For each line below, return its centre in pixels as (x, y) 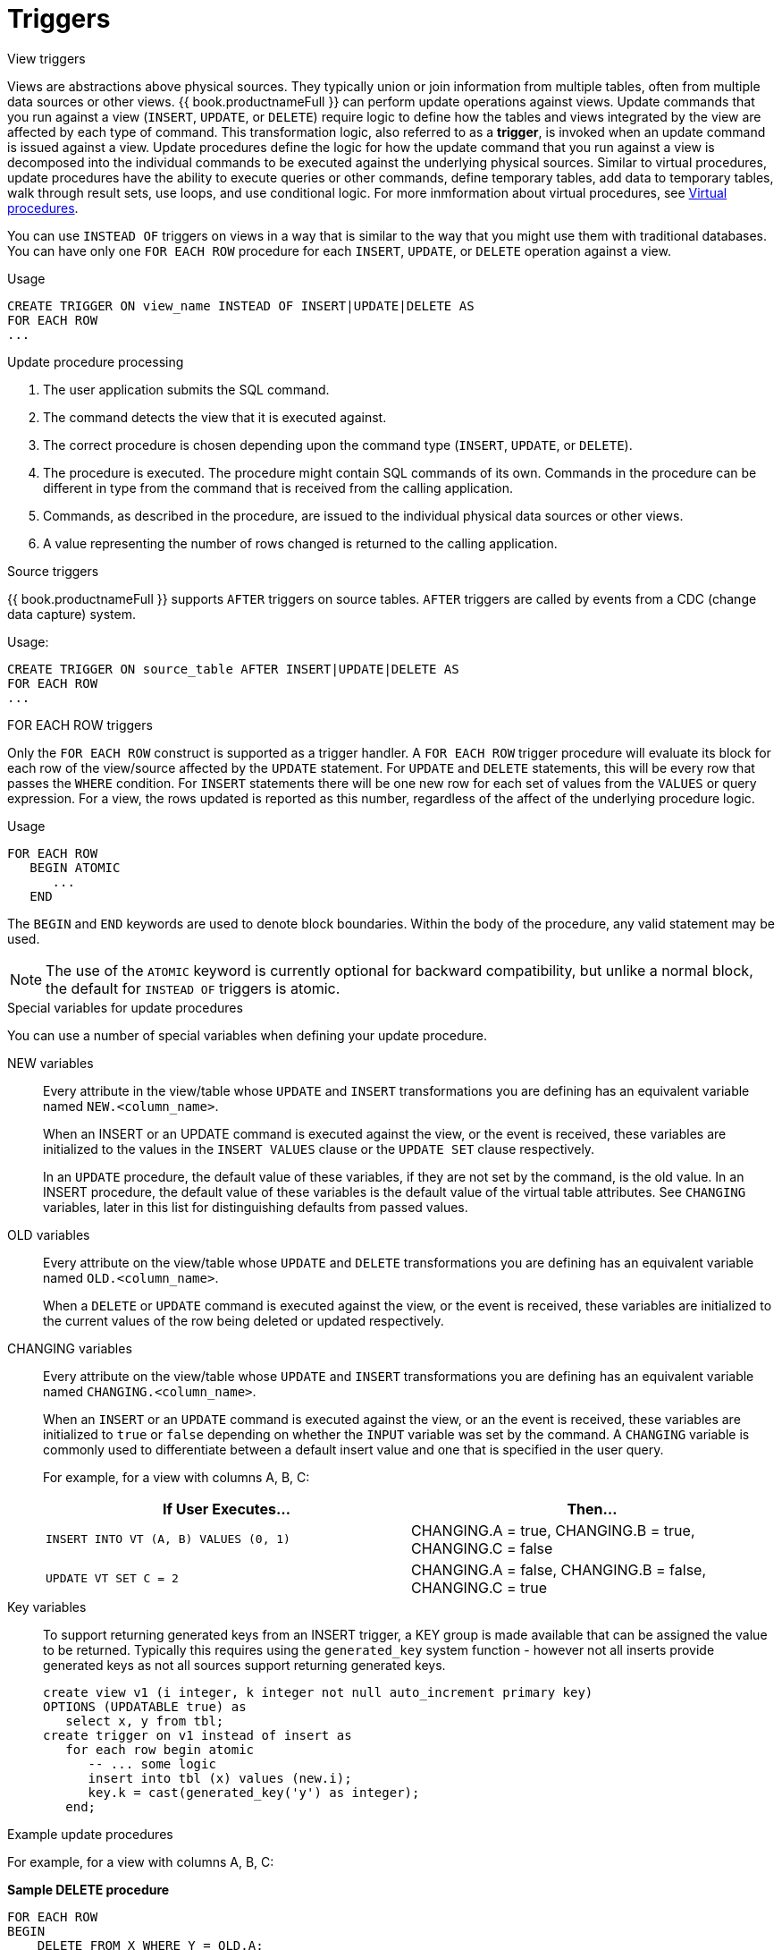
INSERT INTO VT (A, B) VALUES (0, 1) (168, 1539)
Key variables (47, 1607)
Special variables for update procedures (125, 1007)
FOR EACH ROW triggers (80, 725)
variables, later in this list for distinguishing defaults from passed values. (256, 1207)
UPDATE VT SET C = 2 (112, 1579)
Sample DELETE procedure (88, 1889)
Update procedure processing (96, 361)
